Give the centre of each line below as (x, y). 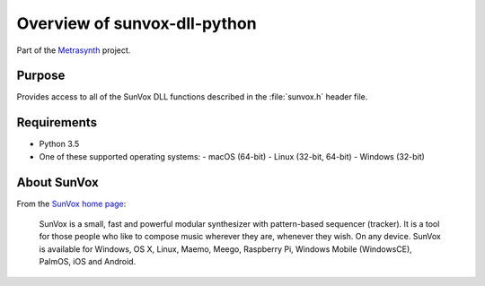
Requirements (57, 122)
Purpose (41, 76)
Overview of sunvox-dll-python (137, 23)
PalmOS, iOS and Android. (88, 262)
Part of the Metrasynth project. (74, 50)
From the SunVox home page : (71, 204)
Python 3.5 (59, 144)
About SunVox (57, 182)
